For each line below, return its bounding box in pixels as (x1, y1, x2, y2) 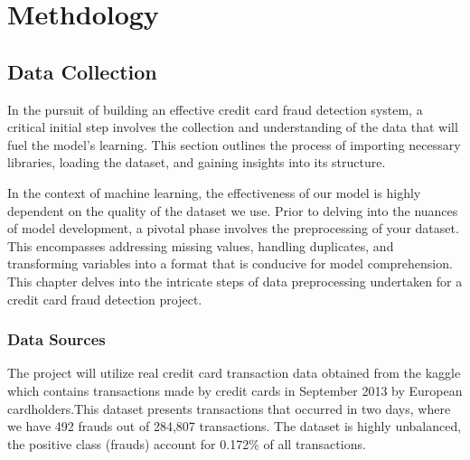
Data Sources (7, 328, 106, 351)
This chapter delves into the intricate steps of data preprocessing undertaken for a (7, 271, 463, 290)
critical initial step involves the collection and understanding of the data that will (7, 117, 458, 136)
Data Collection (7, 57, 157, 85)
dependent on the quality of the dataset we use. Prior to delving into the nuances (7, 201, 458, 220)
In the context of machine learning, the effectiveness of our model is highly (7, 183, 421, 202)
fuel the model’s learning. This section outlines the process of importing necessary (7, 135, 461, 154)
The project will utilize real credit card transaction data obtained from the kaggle (7, 363, 461, 382)
